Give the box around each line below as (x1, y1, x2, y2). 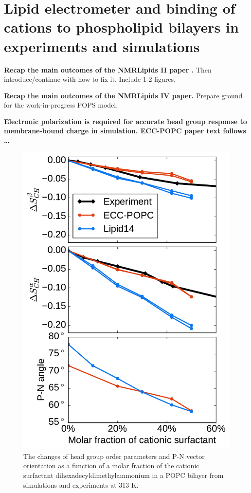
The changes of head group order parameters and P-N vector (23, 451, 205, 461)
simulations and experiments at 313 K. (23, 479, 139, 490)
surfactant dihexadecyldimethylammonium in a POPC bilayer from (23, 470, 224, 480)
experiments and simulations (4, 36, 200, 56)
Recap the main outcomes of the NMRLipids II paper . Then (4, 64, 212, 74)
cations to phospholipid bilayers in (4, 17, 239, 37)
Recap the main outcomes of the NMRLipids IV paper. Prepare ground (4, 90, 243, 100)
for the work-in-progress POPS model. (4, 100, 118, 110)
